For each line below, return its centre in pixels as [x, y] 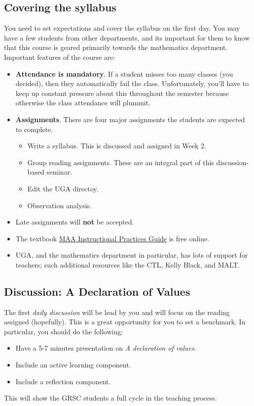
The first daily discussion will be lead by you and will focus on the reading [117, 312]
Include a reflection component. [63, 381]
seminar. [59, 172]
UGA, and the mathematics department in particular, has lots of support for [132, 255]
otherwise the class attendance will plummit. [83, 103]
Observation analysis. [59, 205]
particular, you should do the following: [64, 331]
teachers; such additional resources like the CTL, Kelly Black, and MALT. [128, 264]
